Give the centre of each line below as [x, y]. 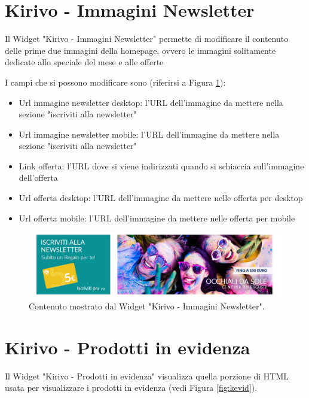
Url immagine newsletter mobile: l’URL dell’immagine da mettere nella [149, 134]
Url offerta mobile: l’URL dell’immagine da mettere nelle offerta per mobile [157, 218]
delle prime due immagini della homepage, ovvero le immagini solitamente [140, 50]
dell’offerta [38, 177]
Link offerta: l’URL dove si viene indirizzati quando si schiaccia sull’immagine [161, 165]
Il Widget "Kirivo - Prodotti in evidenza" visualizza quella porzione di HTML [147, 376]
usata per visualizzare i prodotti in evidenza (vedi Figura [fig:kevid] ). [131, 388]
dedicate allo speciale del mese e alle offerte [84, 62]
